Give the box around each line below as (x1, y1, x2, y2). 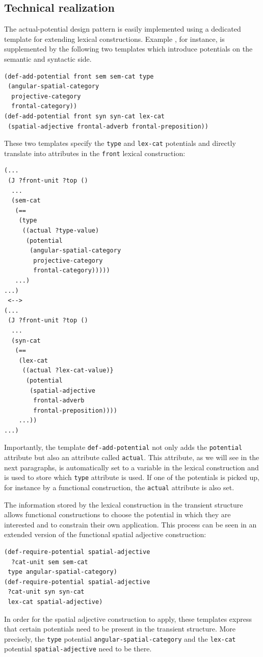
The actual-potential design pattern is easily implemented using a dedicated (4, 23, 241, 34)
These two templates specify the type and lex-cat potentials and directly (4, 138, 236, 148)
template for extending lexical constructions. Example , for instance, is (4, 33, 225, 44)
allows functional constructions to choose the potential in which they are (4, 509, 231, 520)
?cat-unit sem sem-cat (11, 558, 88, 566)
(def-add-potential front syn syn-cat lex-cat (4, 112, 165, 120)
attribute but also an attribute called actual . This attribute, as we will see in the (4, 452, 259, 463)
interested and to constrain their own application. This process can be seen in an (4, 519, 257, 529)
